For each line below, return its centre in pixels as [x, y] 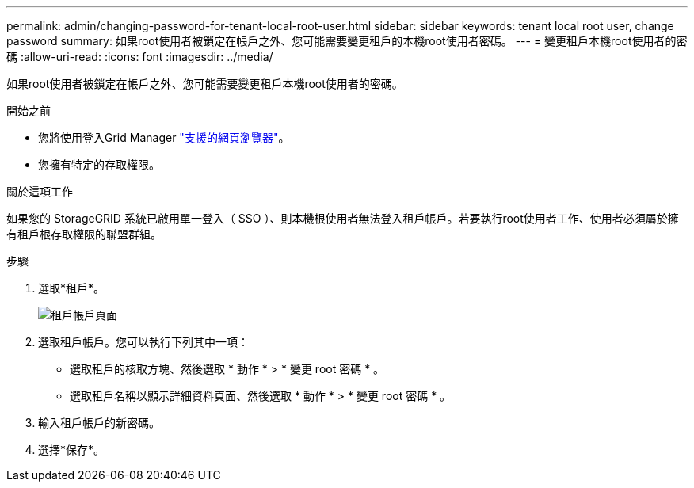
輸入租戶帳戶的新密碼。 [99, 423]
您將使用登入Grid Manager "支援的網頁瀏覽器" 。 [164, 137]
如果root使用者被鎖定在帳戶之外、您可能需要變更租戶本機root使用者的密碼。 [205, 84]
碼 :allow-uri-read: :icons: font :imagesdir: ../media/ [140, 57]
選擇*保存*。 [72, 450]
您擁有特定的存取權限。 [99, 164]
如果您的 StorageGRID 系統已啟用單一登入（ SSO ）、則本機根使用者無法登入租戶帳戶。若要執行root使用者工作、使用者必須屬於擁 [343, 218]
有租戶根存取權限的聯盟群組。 [84, 234]
